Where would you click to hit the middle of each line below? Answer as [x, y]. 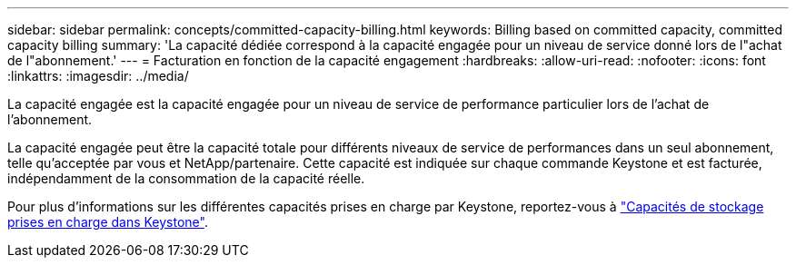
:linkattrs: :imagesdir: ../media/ [98, 76]
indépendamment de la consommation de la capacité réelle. [186, 178]
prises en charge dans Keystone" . [108, 222]
